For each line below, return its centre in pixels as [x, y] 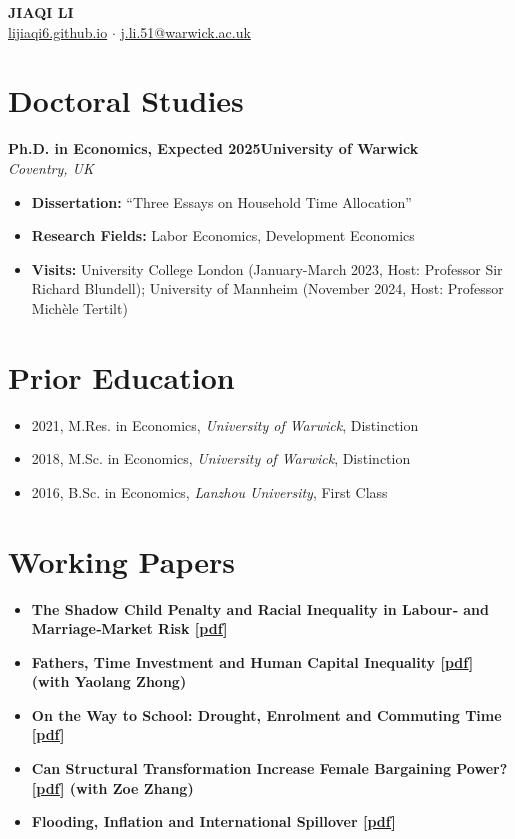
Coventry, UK [51, 167]
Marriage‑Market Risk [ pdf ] [129, 628]
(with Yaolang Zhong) [109, 681]
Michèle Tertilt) [79, 307]
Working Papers [121, 560]
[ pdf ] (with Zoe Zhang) [112, 787]
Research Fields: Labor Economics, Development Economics [223, 235]
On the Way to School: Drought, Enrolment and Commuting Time [266, 714]
